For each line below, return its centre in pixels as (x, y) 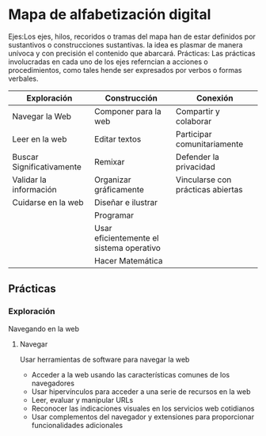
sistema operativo (127, 248)
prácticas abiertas (209, 189)
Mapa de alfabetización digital (110, 15)
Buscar (25, 157)
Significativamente (47, 166)
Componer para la (128, 111)
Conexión (215, 98)
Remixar (110, 161)
